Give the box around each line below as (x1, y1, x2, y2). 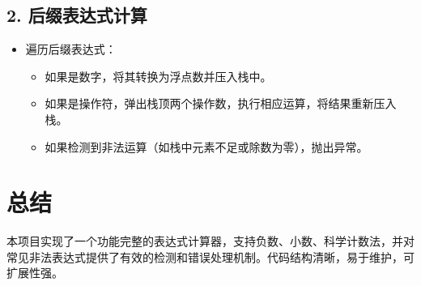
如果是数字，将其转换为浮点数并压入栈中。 (45, 67, 272, 84)
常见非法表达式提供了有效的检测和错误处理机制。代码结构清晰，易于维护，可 (6, 248, 415, 265)
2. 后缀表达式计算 (6, 2, 147, 28)
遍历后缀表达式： (25, 41, 117, 58)
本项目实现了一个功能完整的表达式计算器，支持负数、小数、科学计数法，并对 (6, 233, 415, 250)
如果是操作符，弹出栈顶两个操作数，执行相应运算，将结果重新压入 (45, 95, 397, 112)
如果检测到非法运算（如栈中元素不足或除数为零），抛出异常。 (45, 138, 368, 155)
